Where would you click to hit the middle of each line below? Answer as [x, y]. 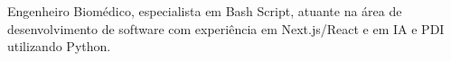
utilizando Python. [59, 46]
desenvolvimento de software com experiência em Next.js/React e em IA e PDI [226, 28]
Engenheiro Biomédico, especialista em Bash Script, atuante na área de [205, 11]
